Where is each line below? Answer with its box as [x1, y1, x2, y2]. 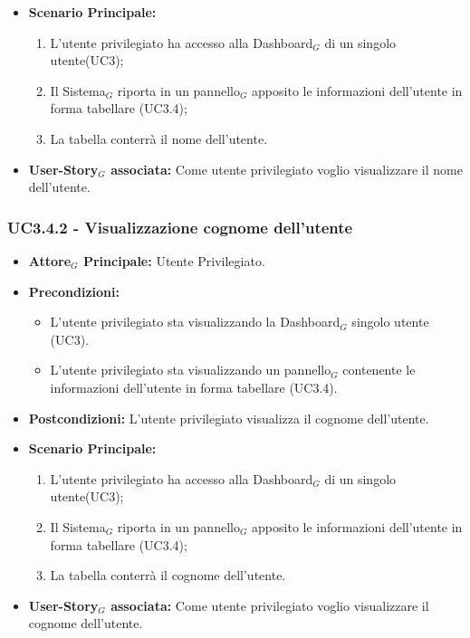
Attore [28, 251, 72, 270]
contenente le [342, 360, 416, 379]
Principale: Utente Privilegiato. [82, 251, 265, 270]
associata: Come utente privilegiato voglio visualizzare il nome [110, 159, 463, 178]
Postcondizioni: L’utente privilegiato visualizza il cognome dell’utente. [28, 408, 429, 427]
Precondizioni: [28, 281, 120, 300]
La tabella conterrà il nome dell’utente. [50, 129, 268, 148]
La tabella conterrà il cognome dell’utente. [50, 566, 286, 585]
